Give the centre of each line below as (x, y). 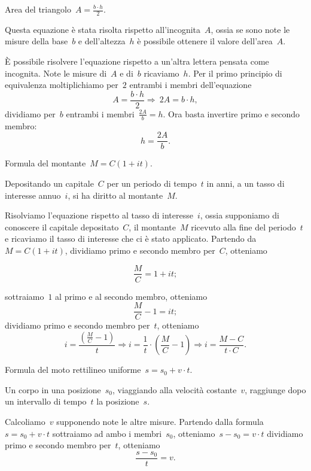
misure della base (36, 41)
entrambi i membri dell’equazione (190, 85)
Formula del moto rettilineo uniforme (73, 370)
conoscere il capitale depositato (62, 227)
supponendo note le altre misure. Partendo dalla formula (160, 422)
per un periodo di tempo (152, 183)
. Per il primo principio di (235, 73)
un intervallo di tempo (46, 401)
